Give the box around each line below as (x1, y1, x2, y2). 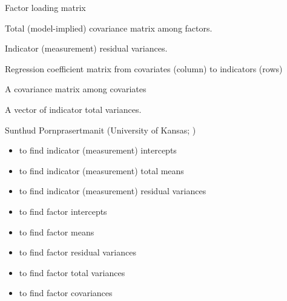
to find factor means (19, 225, 94, 238)
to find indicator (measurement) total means (19, 164, 184, 177)
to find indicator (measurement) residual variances (19, 184, 206, 197)
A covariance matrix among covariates (5, 83, 147, 95)
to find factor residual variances (19, 246, 136, 259)
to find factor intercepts (19, 205, 107, 217)
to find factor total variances (19, 266, 125, 279)
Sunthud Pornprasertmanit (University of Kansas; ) (5, 123, 196, 136)
